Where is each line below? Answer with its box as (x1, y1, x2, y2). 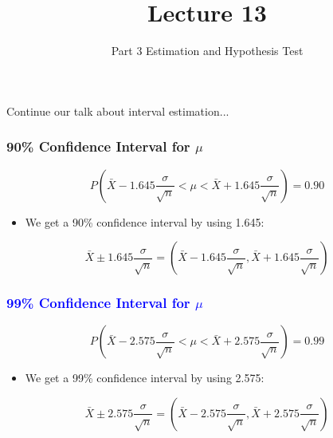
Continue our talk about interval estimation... (6, 102, 229, 119)
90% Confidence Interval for (6, 136, 190, 156)
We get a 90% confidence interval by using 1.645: (25, 213, 264, 230)
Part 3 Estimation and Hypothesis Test (111, 42, 304, 59)
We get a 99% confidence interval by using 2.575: (25, 369, 264, 386)
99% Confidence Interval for (6, 293, 190, 313)
